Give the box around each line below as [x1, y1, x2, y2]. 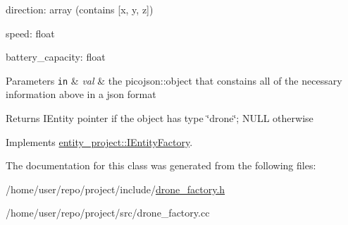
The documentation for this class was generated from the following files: [6, 158, 316, 173]
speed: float [6, 25, 55, 40]
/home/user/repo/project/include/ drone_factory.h [6, 181, 225, 196]
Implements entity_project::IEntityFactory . [6, 134, 193, 149]
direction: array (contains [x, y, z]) [6, 2, 154, 16]
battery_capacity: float [6, 49, 106, 64]
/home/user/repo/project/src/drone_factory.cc [6, 205, 210, 220]
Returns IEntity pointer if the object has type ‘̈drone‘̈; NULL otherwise [6, 111, 313, 126]
